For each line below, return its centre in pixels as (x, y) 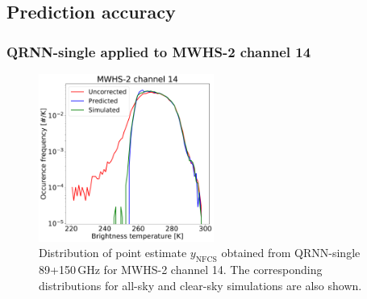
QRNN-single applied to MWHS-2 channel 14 (159, 51)
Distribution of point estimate (113, 253)
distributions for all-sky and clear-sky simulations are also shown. (200, 285)
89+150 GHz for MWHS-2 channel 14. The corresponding (181, 270)
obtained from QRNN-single (291, 253)
